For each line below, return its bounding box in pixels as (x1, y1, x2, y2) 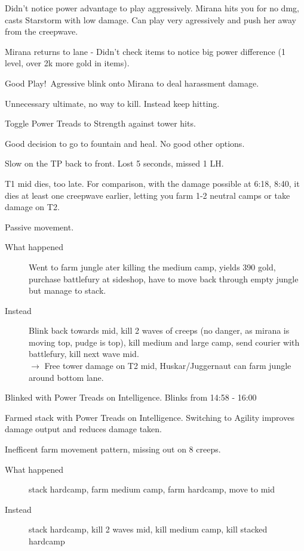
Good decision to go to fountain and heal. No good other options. (5, 137, 245, 149)
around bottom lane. (29, 371, 104, 383)
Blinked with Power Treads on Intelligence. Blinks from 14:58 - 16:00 (5, 391, 257, 404)
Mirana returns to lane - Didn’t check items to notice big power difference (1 (5, 45, 285, 57)
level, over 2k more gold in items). (5, 57, 130, 69)
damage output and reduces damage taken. (5, 423, 162, 435)
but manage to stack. (29, 284, 106, 297)
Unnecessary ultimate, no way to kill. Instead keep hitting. (5, 97, 220, 109)
